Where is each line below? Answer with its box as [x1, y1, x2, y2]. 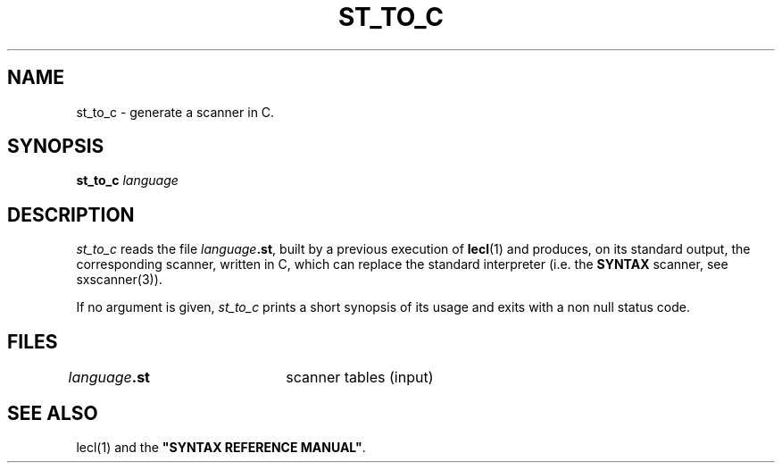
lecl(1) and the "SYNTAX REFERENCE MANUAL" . [76, 439, 366, 455]
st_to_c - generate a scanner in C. [76, 104, 275, 120]
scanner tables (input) [286, 368, 434, 387]
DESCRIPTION [7, 203, 135, 226]
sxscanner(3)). [76, 272, 162, 288]
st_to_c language [76, 172, 179, 189]
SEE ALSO [7, 401, 98, 424]
